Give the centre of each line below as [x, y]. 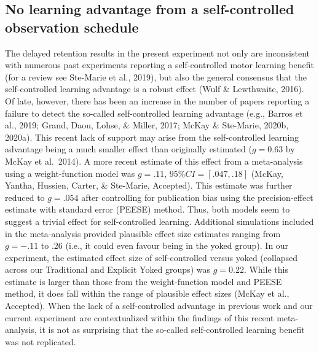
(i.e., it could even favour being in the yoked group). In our [177, 245]
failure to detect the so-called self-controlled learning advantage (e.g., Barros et [154, 113]
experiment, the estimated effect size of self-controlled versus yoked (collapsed [152, 257]
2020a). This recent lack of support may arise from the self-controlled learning [152, 137]
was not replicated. [41, 341]
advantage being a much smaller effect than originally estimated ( [128, 149]
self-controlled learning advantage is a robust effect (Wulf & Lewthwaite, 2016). [155, 89]
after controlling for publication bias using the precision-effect [197, 197]
